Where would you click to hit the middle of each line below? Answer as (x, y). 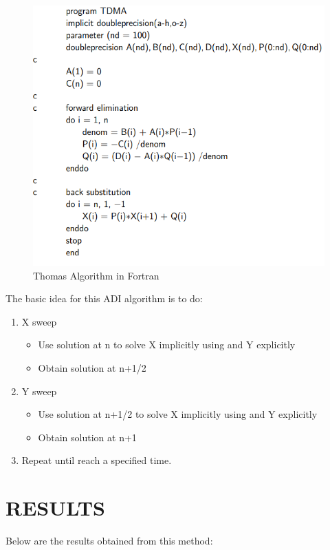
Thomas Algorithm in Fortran (96, 275)
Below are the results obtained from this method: (109, 540)
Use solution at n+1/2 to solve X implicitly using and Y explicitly (178, 414)
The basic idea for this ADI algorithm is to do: (104, 298)
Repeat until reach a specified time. (97, 460)
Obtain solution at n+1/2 (92, 367)
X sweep (39, 321)
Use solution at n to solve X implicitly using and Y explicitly (167, 345)
